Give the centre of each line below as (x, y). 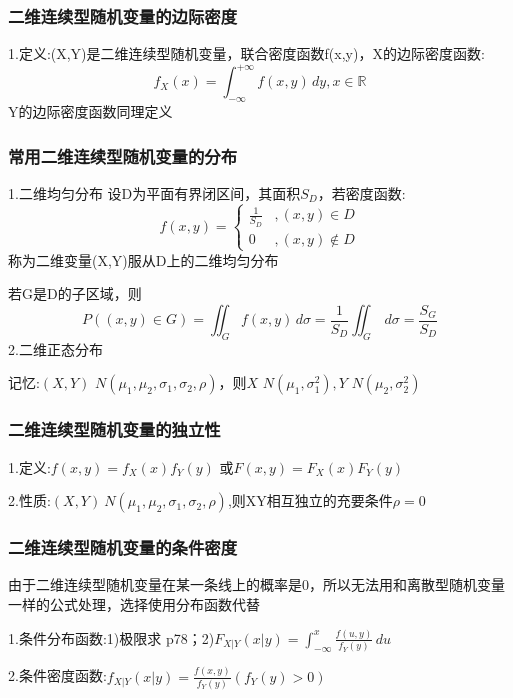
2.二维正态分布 (55, 348)
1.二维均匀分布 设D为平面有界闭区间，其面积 (154, 192)
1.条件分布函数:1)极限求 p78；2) (111, 637)
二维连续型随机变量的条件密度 (123, 547)
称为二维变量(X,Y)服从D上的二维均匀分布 (143, 259)
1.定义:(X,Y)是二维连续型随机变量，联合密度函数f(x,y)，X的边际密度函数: (246, 53)
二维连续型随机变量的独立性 (114, 429)
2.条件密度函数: (57, 675)
